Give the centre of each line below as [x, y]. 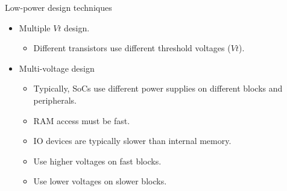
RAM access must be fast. [82, 120]
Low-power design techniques [58, 7]
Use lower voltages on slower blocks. [100, 181]
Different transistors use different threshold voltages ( [132, 48]
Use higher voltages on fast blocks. [97, 161]
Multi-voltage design [57, 68]
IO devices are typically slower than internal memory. [132, 141]
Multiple [35, 27]
